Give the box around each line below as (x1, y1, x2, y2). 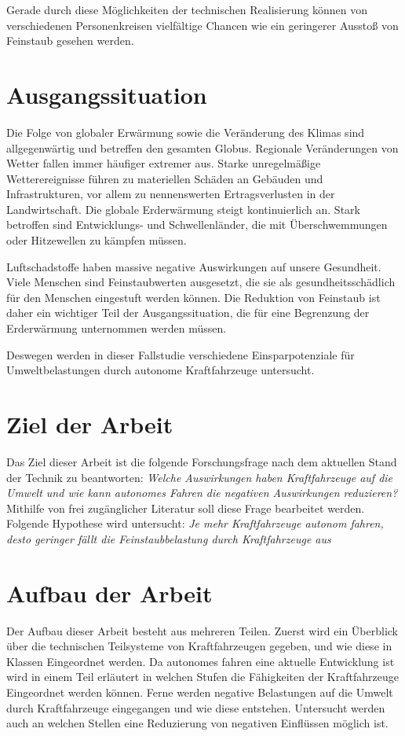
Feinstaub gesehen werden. (6, 32, 134, 49)
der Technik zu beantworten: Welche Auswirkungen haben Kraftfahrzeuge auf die (6, 469, 393, 485)
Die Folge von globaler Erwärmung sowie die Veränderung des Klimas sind (6, 123, 365, 140)
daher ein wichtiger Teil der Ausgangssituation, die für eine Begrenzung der (6, 304, 370, 321)
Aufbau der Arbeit (6, 576, 213, 609)
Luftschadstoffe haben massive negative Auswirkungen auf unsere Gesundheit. (6, 258, 381, 274)
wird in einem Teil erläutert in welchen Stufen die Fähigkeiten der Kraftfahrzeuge (6, 668, 399, 685)
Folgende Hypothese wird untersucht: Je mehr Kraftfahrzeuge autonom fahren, (6, 515, 384, 532)
